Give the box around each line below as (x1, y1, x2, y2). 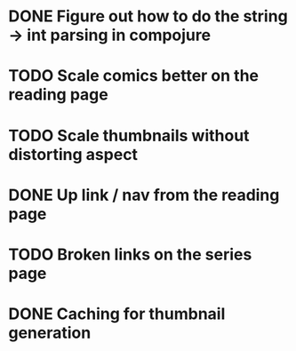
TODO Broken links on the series (8, 244, 252, 264)
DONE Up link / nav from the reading (8, 185, 280, 205)
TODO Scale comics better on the (8, 66, 260, 86)
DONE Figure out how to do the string (8, 6, 288, 27)
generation (8, 323, 92, 343)
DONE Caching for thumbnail (8, 304, 226, 324)
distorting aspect (8, 144, 139, 164)
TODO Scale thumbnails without (8, 125, 250, 146)
